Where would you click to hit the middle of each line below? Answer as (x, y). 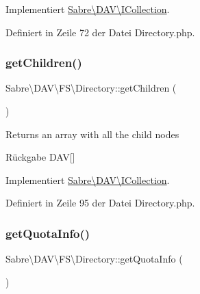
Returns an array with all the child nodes (92, 134)
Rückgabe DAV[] (40, 157)
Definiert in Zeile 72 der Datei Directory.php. (100, 32)
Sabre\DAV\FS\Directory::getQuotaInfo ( (94, 259)
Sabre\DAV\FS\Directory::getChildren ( (91, 88)
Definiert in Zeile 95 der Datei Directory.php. (100, 203)
